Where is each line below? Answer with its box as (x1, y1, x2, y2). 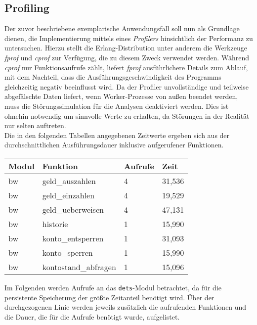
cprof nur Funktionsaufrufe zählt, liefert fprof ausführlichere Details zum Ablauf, (4, 62, 248, 72)
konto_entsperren (42, 232, 104, 244)
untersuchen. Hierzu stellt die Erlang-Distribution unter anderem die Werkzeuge (4, 43, 247, 53)
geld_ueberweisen (42, 203, 104, 215)
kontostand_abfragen (42, 261, 116, 273)
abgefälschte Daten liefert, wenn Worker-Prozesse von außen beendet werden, (4, 91, 238, 101)
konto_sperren (42, 246, 93, 258)
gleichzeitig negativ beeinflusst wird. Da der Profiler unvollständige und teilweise (4, 81, 249, 92)
